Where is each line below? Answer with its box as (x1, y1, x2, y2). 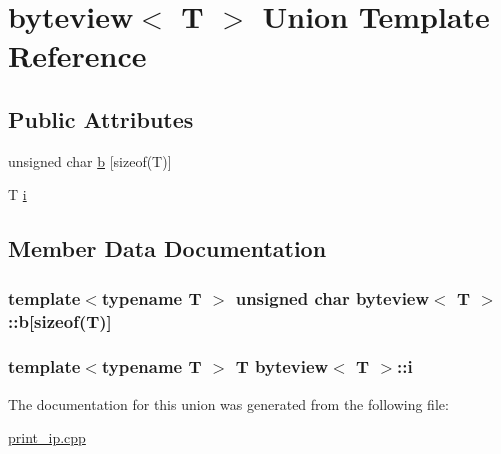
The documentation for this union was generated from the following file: (8, 393, 449, 414)
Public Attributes (8, 103, 194, 134)
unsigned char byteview (235, 285, 430, 310)
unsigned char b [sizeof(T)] (8, 150, 172, 171)
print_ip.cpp (8, 427, 86, 448)
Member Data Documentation (8, 233, 327, 264)
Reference (8, 35, 147, 76)
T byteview (235, 354, 329, 379)
